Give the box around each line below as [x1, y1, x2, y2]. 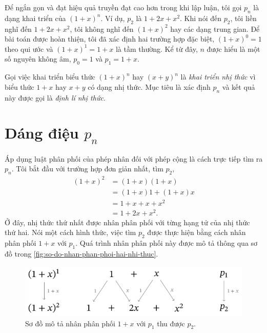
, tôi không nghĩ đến [70, 23, 134, 34]
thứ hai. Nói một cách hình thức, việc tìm [5, 227, 136, 238]
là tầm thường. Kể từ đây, [115, 43, 198, 54]
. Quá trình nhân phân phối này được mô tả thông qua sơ [75, 238, 258, 248]
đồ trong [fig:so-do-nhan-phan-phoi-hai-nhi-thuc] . [5, 248, 158, 259]
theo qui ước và [5, 43, 53, 54]
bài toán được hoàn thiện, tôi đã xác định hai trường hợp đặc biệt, [5, 33, 215, 44]
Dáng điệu [5, 122, 79, 143]
